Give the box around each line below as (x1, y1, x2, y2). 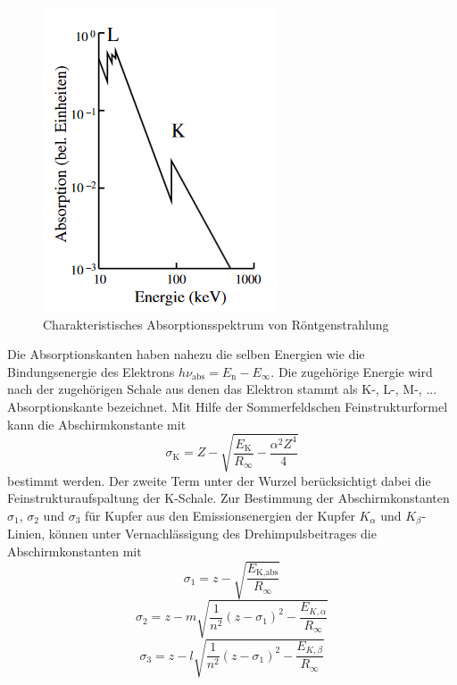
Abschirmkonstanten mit (7, 541, 142, 560)
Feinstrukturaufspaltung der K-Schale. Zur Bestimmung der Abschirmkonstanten (7, 489, 450, 507)
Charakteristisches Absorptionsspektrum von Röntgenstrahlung (43, 314, 389, 333)
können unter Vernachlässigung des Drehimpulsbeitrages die (48, 524, 377, 543)
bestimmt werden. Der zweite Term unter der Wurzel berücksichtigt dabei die (7, 471, 431, 489)
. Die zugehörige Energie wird (270, 362, 433, 380)
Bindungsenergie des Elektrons (7, 362, 175, 380)
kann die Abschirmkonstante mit (7, 414, 187, 433)
